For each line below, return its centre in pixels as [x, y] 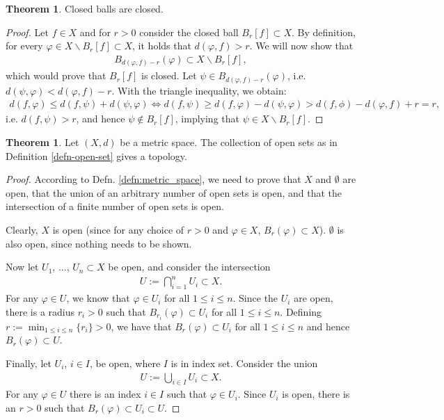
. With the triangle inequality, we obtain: [199, 90]
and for [95, 32]
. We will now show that [301, 46]
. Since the [255, 298]
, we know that [98, 298]
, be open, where [125, 363]
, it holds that [162, 46]
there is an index [105, 394]
